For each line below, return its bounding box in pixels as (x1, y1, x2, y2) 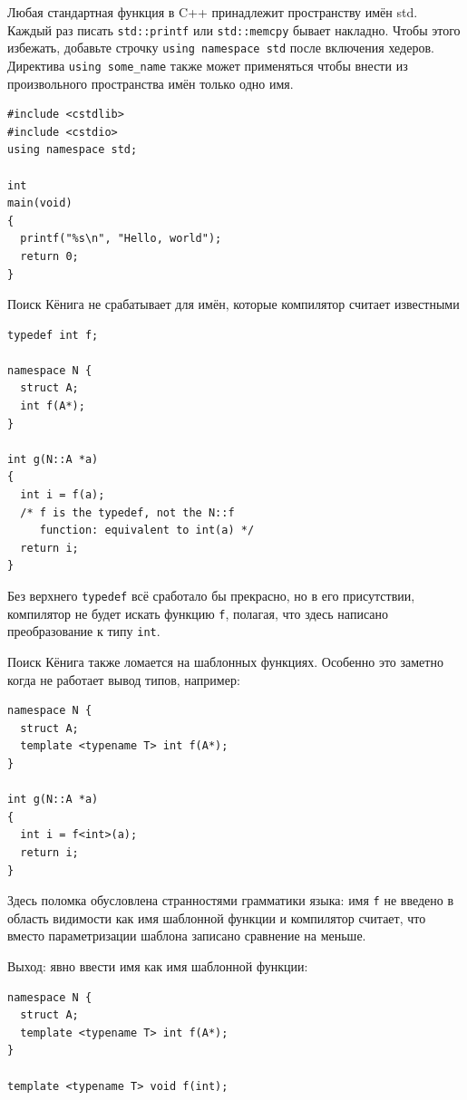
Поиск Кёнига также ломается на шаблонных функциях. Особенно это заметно (7, 651, 443, 671)
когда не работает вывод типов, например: (7, 670, 240, 689)
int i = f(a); (20, 488, 105, 502)
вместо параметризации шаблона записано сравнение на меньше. (7, 926, 366, 945)
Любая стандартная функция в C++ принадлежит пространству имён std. (7, 3, 418, 21)
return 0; (20, 249, 79, 263)
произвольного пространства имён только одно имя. (7, 73, 294, 92)
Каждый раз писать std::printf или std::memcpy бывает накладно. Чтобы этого (7, 20, 461, 39)
